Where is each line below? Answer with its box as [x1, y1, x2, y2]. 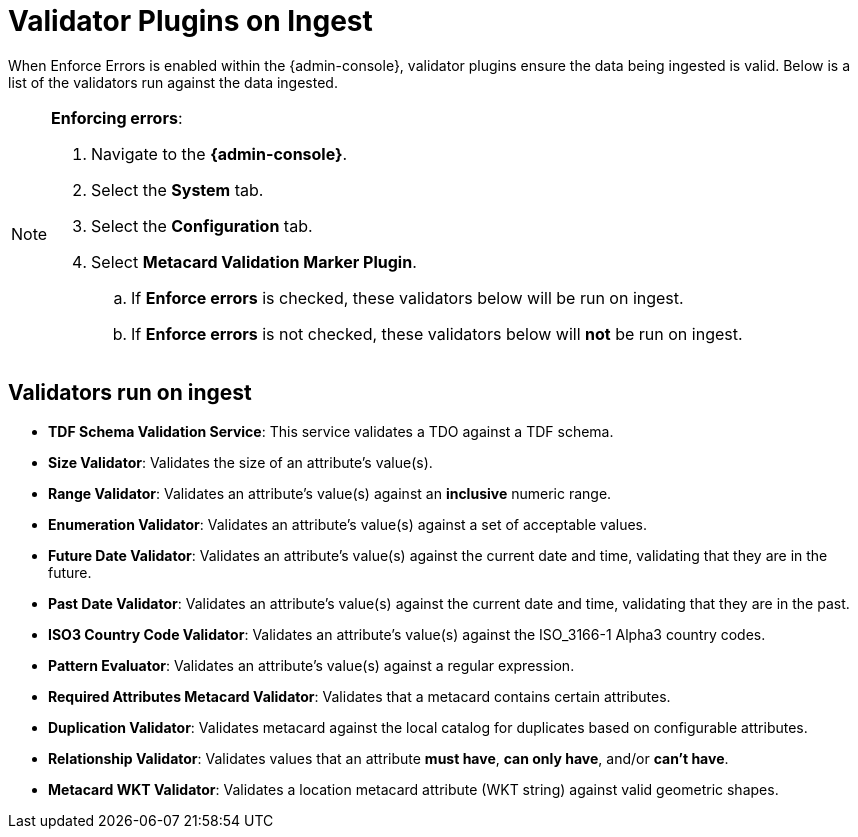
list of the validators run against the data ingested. [8, 73, 338, 91]
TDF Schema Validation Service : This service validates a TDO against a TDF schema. [48, 422, 614, 440]
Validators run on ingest [8, 380, 252, 406]
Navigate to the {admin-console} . [91, 143, 348, 164]
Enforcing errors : [51, 107, 183, 128]
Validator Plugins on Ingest [8, 4, 373, 38]
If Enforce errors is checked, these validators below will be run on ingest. [131, 287, 684, 308]
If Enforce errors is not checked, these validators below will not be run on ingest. [131, 323, 743, 344]
